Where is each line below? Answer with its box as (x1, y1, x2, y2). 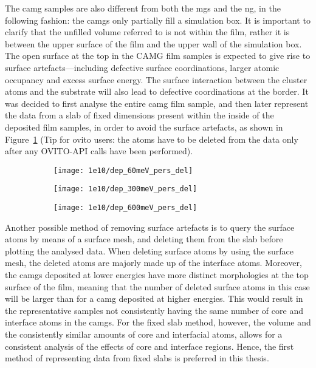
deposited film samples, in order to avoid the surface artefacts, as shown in (5, 120, 283, 133)
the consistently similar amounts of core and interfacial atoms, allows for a (5, 328, 283, 341)
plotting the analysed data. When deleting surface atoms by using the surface (5, 244, 294, 257)
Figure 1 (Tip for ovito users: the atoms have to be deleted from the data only (5, 132, 298, 145)
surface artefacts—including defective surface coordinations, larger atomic (5, 61, 280, 73)
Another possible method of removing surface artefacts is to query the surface (5, 220, 295, 233)
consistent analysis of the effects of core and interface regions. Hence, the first (5, 339, 294, 352)
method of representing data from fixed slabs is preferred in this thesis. (5, 352, 269, 364)
